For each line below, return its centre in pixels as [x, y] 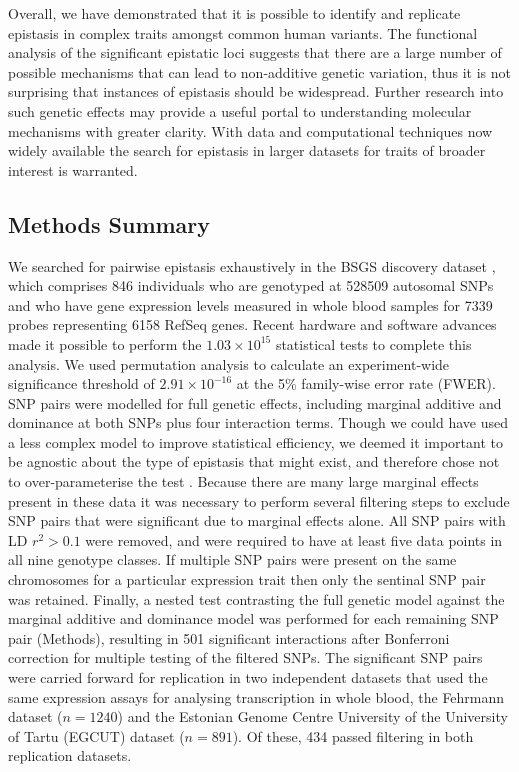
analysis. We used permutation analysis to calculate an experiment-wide [229, 363]
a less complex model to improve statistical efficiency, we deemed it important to [255, 441]
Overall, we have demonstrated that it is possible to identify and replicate [234, 13]
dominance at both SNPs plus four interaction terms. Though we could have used [258, 422]
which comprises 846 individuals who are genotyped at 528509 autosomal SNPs [251, 285]
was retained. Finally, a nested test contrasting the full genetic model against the [256, 598]
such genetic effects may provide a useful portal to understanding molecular [240, 110]
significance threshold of [81, 383]
